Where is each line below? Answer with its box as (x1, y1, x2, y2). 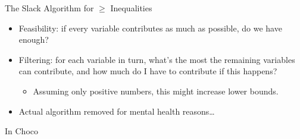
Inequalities (110, 2, 152, 14)
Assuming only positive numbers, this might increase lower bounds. (33, 84, 279, 97)
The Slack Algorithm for (5, 2, 94, 14)
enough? (18, 33, 49, 46)
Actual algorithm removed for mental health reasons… (18, 105, 215, 117)
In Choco (5, 125, 38, 137)
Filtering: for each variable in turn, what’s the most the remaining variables (18, 53, 295, 65)
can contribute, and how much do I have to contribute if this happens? (18, 65, 277, 77)
